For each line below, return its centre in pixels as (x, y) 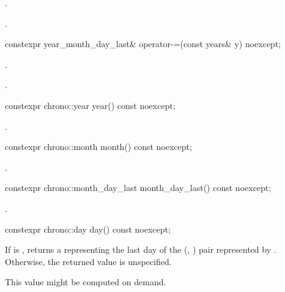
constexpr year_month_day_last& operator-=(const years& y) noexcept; (143, 44)
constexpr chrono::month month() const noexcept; (98, 147)
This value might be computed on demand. (86, 282)
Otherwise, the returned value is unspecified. (88, 261)
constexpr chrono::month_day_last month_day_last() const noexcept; (138, 188)
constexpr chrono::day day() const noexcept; (88, 229)
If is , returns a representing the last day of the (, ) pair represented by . (141, 249)
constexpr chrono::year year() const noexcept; (90, 105)
